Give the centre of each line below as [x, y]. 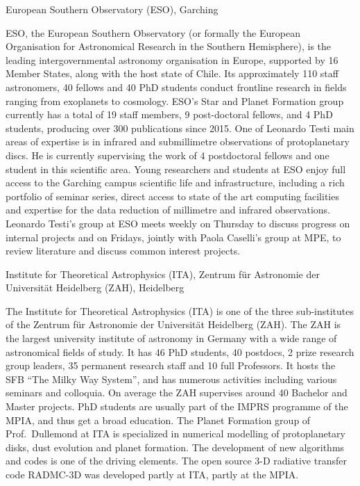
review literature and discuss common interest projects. [123, 251]
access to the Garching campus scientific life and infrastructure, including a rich [175, 183]
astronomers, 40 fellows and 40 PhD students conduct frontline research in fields [176, 87]
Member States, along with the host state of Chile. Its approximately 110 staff [172, 73]
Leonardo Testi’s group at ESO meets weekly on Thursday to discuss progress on [178, 223]
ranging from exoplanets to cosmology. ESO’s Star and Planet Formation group [175, 100]
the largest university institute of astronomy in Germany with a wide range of [171, 338]
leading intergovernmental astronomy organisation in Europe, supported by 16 [172, 59]
